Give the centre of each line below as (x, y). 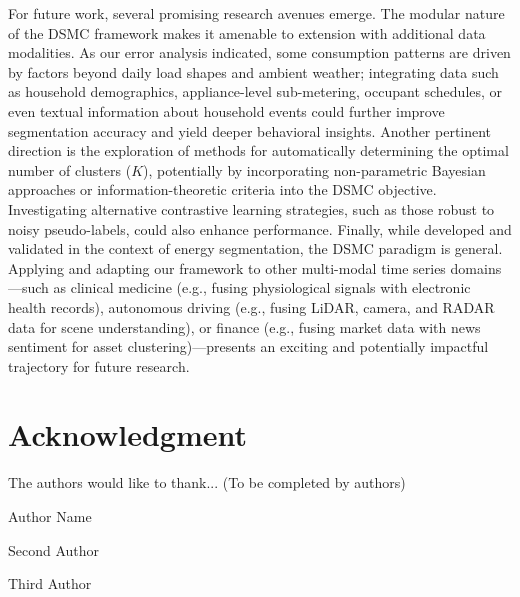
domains (476, 267)
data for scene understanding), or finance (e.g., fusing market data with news (244, 326)
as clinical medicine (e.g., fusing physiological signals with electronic (262, 287)
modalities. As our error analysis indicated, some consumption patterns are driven (259, 52)
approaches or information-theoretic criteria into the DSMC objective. (222, 189)
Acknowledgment (127, 434)
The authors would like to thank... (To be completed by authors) (207, 482)
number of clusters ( (70, 169)
